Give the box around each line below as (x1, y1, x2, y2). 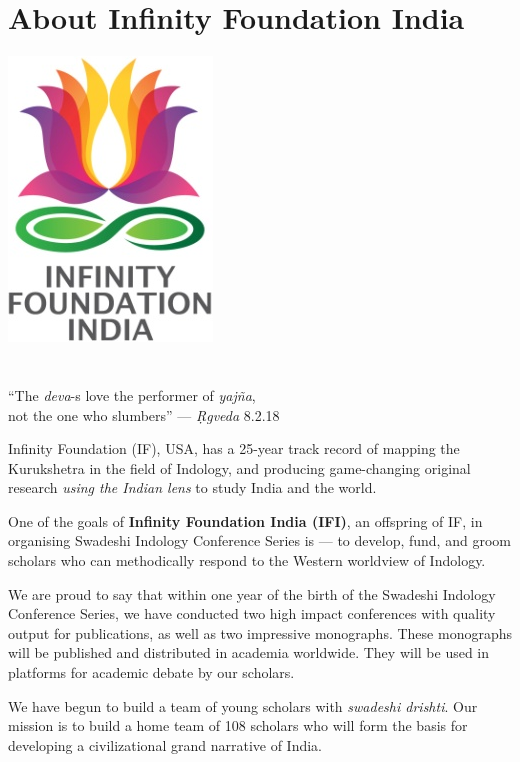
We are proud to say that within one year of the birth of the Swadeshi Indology (8, 583, 496, 604)
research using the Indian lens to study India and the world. (8, 477, 377, 498)
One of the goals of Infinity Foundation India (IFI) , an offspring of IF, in (8, 510, 483, 531)
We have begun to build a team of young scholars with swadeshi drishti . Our (8, 695, 478, 716)
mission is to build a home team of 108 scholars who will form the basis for (8, 715, 468, 736)
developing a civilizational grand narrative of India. (8, 734, 323, 755)
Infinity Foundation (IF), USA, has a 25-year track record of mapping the (8, 438, 460, 459)
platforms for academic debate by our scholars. (8, 662, 295, 683)
